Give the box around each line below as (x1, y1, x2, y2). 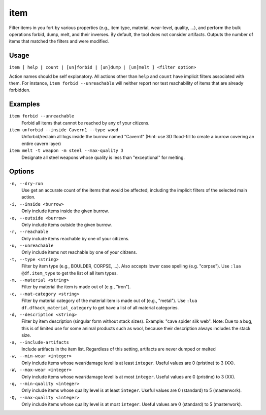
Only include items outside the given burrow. (21, 222, 112, 227)
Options (9, 167, 34, 176)
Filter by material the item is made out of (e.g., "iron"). (21, 284, 131, 290)
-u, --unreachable (9, 243, 54, 249)
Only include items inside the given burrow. (21, 208, 109, 214)
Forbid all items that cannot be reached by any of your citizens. (21, 120, 150, 126)
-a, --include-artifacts (9, 340, 69, 345)
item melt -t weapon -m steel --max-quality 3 (9, 148, 124, 153)
